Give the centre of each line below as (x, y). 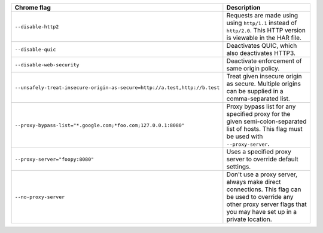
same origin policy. (253, 68)
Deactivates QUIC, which (262, 46)
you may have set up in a (262, 212)
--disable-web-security (47, 65)
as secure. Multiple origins (264, 84)
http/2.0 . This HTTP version (266, 30)
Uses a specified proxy (259, 151)
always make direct (254, 182)
